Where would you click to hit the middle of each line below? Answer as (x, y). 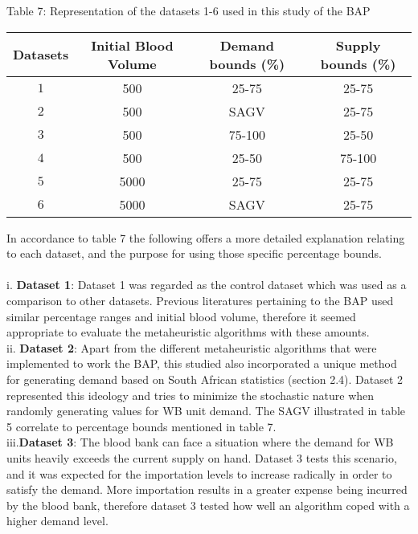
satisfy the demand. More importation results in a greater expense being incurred (207, 489)
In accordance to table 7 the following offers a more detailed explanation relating (206, 237)
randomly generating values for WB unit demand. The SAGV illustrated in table (206, 411)
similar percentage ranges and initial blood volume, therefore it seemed (181, 316)
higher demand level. (57, 521)
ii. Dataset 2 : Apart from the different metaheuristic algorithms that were (192, 347)
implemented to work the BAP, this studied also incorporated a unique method (202, 363)
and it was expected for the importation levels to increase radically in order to (199, 473)
